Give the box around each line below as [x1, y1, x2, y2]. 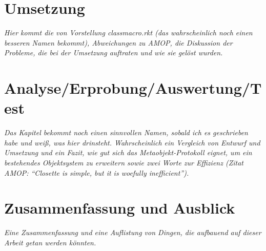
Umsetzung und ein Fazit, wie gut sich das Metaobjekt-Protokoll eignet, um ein [4, 147, 252, 158]
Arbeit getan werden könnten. [4, 237, 96, 247]
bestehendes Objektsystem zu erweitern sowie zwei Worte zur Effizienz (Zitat [4, 157, 243, 168]
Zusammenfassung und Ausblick [4, 197, 235, 218]
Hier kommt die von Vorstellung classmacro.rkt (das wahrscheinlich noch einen [4, 27, 253, 38]
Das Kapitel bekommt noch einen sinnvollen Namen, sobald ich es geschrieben [4, 127, 248, 138]
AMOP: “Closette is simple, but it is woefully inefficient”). [4, 167, 189, 178]
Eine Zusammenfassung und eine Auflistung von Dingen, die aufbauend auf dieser [4, 227, 261, 238]
